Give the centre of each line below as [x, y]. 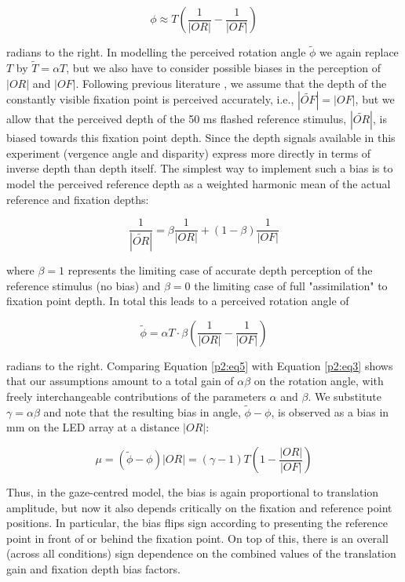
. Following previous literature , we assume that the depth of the [231, 83]
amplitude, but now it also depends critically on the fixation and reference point [199, 507]
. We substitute [345, 396]
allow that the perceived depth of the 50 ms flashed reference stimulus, [177, 119]
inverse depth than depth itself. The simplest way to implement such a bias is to [200, 168]
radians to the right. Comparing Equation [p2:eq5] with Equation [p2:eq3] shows [200, 365]
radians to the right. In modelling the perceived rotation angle [156, 52]
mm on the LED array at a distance [93, 427]
